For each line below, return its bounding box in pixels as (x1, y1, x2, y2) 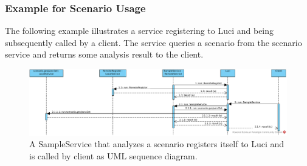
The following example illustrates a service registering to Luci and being (5, 24, 274, 37)
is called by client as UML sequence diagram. (29, 149, 198, 162)
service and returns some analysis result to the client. (5, 48, 204, 61)
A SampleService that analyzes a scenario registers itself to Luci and (29, 138, 285, 150)
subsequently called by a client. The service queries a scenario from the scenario (5, 36, 302, 48)
